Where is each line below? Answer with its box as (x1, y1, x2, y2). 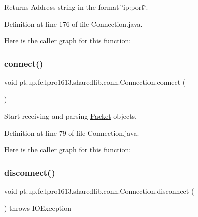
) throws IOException (4, 202, 71, 213)
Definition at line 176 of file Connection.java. (4, 18, 143, 29)
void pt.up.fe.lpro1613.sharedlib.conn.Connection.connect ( (4, 77, 186, 87)
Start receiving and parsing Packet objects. (4, 111, 137, 121)
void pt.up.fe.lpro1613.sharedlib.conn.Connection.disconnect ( (4, 186, 194, 196)
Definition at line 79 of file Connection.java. (4, 127, 139, 138)
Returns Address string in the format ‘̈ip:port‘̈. (4, 2, 148, 12)
